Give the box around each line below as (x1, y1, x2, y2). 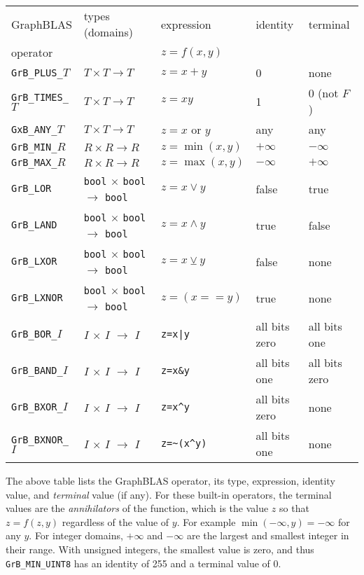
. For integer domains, (29, 528, 123, 543)
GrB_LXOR (11, 256, 57, 267)
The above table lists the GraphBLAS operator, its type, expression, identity (6, 473, 335, 487)
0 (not (308, 85, 339, 101)
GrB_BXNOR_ (11, 434, 69, 445)
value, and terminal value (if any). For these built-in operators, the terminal (6, 487, 332, 501)
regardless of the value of (62, 514, 169, 529)
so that (279, 501, 309, 515)
